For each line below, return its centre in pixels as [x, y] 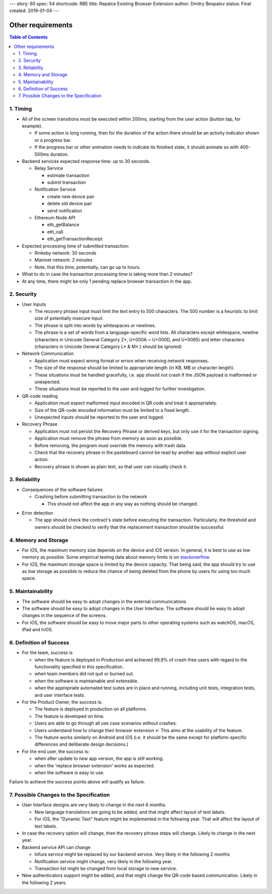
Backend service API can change [56, 847]
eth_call [55, 231]
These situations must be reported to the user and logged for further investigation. [120, 389]
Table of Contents [28, 37]
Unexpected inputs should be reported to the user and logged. [99, 417]
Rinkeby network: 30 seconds [65, 253]
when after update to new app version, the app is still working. [99, 758]
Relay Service [49, 168]
